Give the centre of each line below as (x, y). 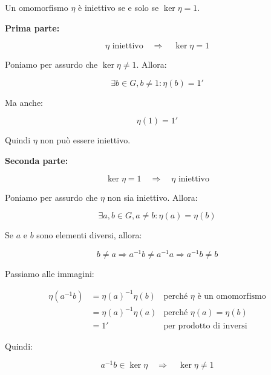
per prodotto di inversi (205, 326)
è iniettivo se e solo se (119, 7)
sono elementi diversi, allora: (89, 235)
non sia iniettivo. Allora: (152, 197)
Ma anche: (24, 102)
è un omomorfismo (232, 296)
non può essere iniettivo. (85, 140)
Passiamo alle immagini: (50, 273)
